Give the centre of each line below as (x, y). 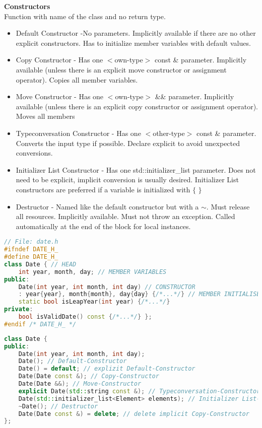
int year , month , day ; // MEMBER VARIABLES (92, 272)
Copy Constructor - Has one (59, 60)
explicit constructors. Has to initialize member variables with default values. (133, 43)
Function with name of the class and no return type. (85, 16)
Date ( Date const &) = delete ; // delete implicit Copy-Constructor (134, 414)
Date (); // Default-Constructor (73, 361)
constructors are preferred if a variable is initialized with (103, 189)
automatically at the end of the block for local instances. (103, 226)
